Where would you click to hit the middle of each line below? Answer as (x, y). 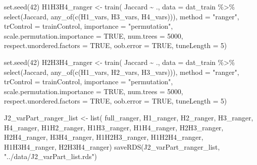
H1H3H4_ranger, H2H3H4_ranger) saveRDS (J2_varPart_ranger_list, (112, 146)
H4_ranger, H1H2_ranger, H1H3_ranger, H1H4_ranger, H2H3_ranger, (114, 127)
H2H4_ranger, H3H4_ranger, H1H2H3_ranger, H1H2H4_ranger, (104, 137)
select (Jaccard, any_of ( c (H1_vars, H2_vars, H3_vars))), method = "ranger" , (122, 72)
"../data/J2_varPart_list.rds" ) (51, 156)
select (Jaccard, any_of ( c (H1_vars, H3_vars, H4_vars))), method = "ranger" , (122, 16)
